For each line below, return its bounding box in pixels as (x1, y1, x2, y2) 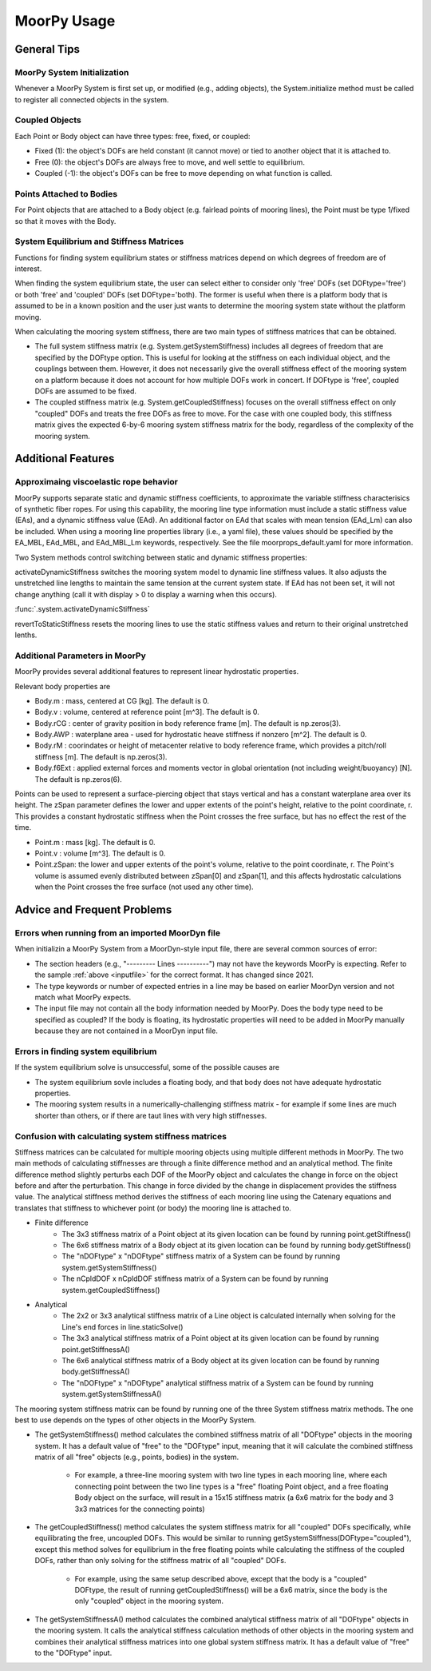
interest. (14, 264, 42, 273)
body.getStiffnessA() (61, 1367, 131, 1377)
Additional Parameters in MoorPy (14, 650, 147, 661)
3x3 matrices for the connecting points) (74, 1504, 205, 1513)
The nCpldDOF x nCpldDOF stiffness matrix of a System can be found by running (61, 1274, 329, 1283)
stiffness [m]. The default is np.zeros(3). (34, 752, 168, 761)
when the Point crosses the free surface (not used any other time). (34, 882, 255, 891)
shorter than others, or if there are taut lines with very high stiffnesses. (34, 1111, 267, 1120)
